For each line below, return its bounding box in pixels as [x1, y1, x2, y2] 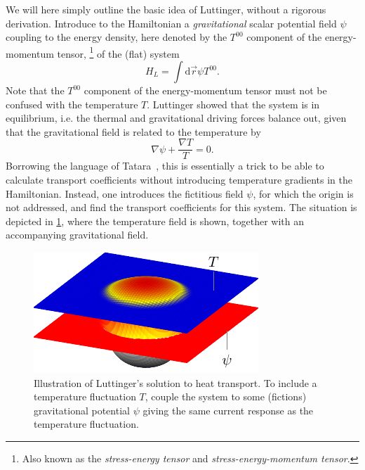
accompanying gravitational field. [6, 227, 149, 242]
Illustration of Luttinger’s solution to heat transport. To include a [34, 375, 317, 390]
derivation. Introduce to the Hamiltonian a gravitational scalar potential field [6, 15, 337, 30]
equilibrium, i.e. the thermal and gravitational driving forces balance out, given [6, 110, 347, 125]
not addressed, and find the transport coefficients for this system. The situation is [6, 200, 357, 215]
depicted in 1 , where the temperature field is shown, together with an [6, 213, 304, 228]
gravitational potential [34, 402, 130, 417]
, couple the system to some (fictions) [145, 389, 307, 404]
